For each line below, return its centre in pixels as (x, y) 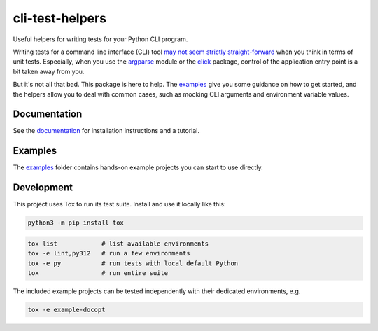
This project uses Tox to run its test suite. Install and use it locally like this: (120, 204)
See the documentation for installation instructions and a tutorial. (106, 131)
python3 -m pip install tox (76, 223)
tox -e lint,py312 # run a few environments (109, 253)
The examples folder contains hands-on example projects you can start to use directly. (138, 167)
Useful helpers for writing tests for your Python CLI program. (100, 39)
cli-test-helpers (60, 18)
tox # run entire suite (98, 273)
